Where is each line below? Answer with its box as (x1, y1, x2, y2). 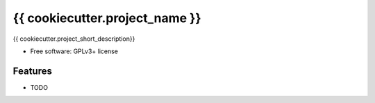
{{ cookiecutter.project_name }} (12, 10, 201, 26)
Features (12, 65, 52, 77)
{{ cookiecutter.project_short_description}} (12, 35, 135, 43)
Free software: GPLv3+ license (30, 47, 118, 55)
